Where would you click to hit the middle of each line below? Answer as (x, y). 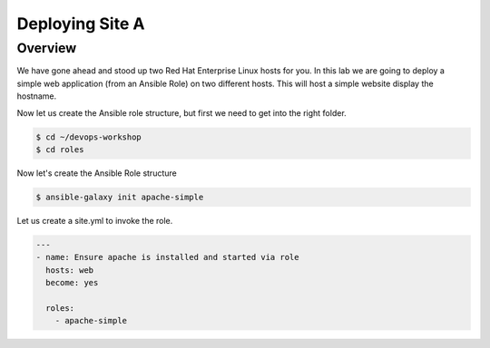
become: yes (72, 283)
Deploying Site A (81, 24)
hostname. (37, 96)
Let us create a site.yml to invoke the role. (95, 220)
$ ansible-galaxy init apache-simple (120, 197)
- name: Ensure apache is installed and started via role (167, 257)
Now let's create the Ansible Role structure (97, 173)
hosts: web (70, 270)
